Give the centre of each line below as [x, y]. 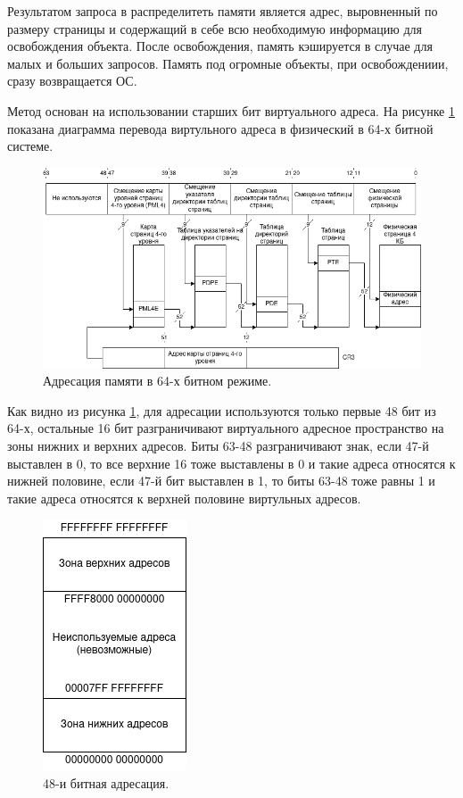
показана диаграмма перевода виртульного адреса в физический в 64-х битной [220, 128]
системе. [30, 146]
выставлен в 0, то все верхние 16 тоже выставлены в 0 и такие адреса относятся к [231, 463]
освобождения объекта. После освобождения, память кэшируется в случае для [220, 46]
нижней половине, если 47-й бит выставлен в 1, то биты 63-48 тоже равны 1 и [221, 481]
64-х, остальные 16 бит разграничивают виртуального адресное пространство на [226, 428]
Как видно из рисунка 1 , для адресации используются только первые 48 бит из [222, 410]
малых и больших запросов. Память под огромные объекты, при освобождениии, [228, 63]
